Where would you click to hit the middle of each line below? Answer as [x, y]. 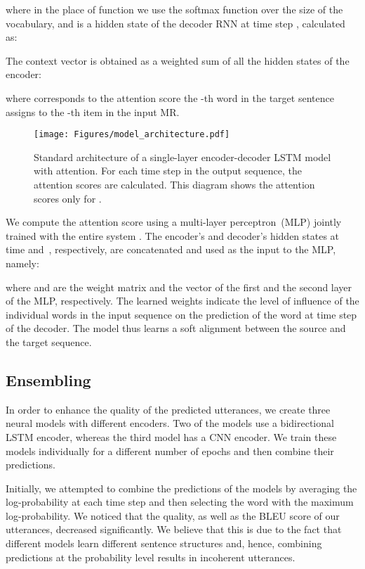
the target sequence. [49, 341]
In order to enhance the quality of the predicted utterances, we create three [168, 409]
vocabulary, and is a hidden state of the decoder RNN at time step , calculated [175, 23]
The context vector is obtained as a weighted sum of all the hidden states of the [178, 60]
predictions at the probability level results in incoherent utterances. [151, 557]
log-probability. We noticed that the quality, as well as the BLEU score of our [173, 515]
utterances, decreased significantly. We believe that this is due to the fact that [174, 529]
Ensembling [48, 379]
